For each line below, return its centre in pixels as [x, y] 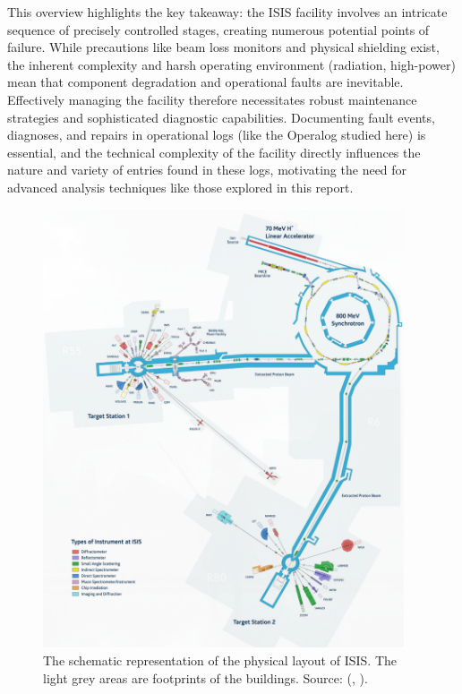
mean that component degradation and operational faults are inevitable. [205, 82]
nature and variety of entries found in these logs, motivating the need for [207, 170]
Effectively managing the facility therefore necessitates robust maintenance [212, 99]
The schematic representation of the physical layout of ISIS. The [220, 660]
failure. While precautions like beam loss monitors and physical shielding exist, [223, 47]
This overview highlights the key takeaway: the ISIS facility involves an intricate [227, 12]
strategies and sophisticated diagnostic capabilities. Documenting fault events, [221, 117]
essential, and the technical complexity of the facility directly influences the [214, 152]
